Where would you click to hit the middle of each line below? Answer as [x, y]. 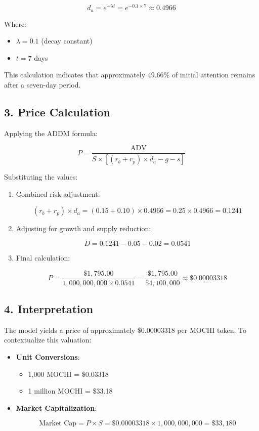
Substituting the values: [41, 177]
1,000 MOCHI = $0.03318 [68, 374]
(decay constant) [67, 41]
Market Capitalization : [56, 407]
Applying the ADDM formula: [51, 133]
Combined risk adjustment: [58, 193]
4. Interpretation [49, 309]
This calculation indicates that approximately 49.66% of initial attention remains [130, 75]
